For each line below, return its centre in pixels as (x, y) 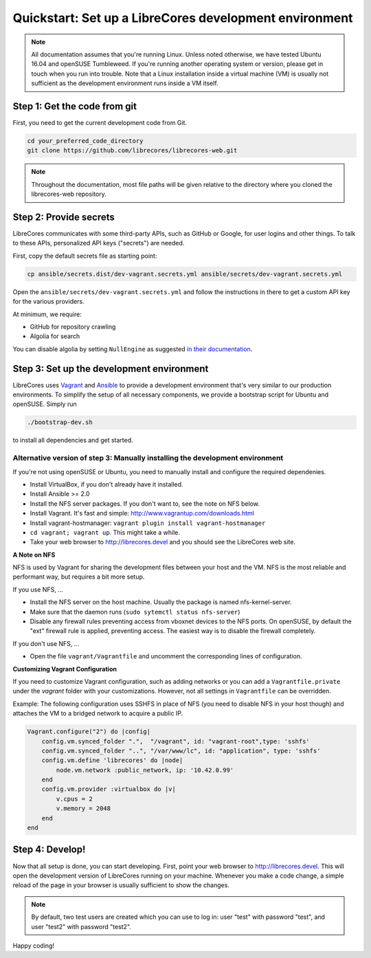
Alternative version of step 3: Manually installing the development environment (148, 458)
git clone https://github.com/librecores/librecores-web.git (132, 151)
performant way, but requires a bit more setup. (79, 577)
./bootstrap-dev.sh (60, 422)
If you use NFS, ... (38, 589)
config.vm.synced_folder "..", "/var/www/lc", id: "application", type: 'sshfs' (181, 750)
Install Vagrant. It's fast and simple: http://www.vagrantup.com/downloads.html (142, 513)
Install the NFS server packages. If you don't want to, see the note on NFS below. (145, 503)
